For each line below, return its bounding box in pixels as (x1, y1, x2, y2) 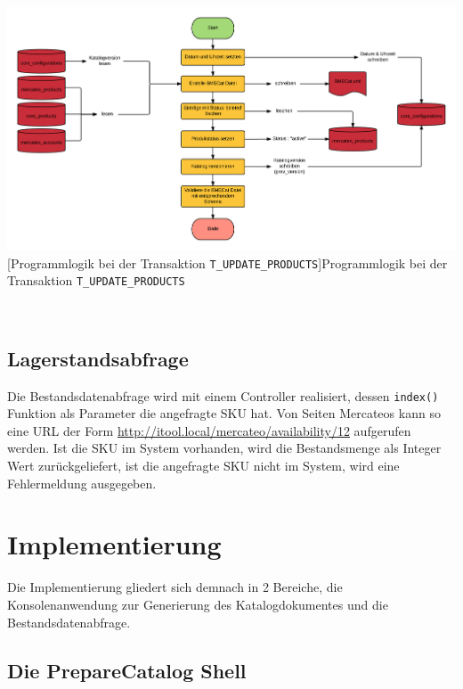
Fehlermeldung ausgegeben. (7, 473, 157, 492)
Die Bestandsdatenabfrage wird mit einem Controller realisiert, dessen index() (7, 386, 439, 405)
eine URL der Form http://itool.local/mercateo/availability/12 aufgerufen (7, 421, 411, 439)
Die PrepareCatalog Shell (7, 656, 247, 684)
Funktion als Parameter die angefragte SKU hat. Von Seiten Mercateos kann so (7, 404, 441, 422)
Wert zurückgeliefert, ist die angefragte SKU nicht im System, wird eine (7, 456, 400, 475)
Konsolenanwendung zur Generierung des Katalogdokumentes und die (7, 595, 388, 613)
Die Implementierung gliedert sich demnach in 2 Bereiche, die (7, 578, 343, 596)
